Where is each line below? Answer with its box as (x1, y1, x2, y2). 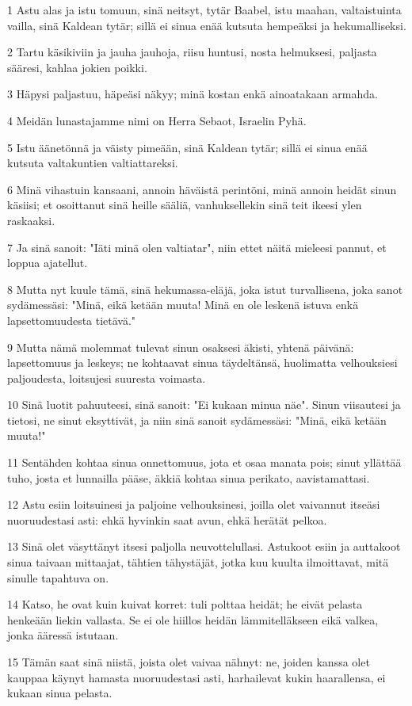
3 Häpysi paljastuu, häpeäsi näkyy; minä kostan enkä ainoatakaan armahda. (7, 86, 378, 102)
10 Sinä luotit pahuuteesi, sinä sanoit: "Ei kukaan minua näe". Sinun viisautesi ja (7, 396, 401, 413)
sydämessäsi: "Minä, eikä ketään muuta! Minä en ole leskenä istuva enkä (7, 296, 359, 313)
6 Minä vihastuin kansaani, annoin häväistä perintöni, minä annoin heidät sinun (7, 181, 397, 197)
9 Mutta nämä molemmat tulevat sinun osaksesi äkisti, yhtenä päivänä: (7, 338, 354, 355)
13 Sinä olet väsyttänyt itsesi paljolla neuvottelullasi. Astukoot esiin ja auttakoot (7, 538, 401, 555)
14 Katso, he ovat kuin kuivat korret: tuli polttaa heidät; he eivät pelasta (7, 596, 363, 613)
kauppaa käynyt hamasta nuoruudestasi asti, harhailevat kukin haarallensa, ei (7, 669, 386, 685)
